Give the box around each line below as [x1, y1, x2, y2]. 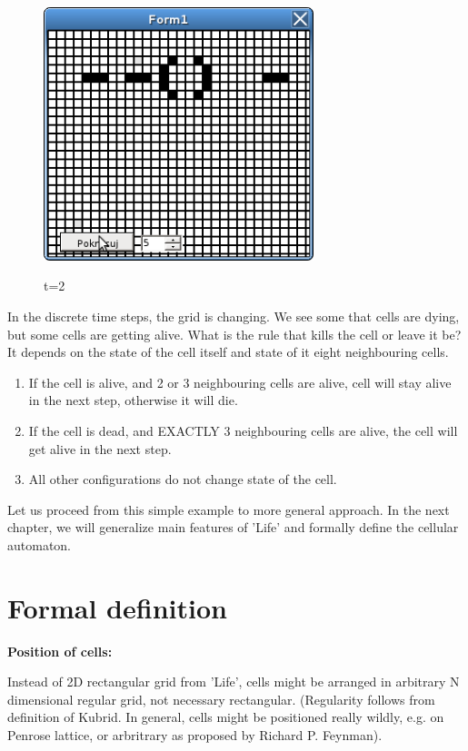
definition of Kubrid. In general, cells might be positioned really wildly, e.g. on [7, 707, 444, 726]
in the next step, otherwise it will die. [28, 390, 238, 410]
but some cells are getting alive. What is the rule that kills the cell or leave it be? [7, 324, 462, 343]
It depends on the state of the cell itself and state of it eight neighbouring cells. [7, 342, 449, 361]
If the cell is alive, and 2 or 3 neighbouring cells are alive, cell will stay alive [28, 372, 452, 391]
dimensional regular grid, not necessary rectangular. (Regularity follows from [7, 689, 435, 708]
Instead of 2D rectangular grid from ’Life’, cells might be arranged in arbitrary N [7, 672, 460, 691]
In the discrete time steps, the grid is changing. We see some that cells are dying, [7, 307, 460, 326]
